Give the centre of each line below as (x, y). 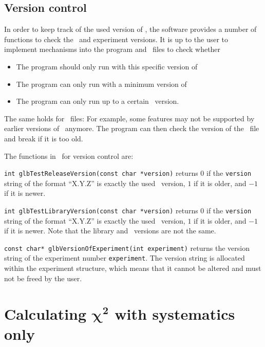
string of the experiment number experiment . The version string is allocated (125, 258)
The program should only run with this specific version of (107, 66)
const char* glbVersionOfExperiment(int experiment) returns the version (127, 248)
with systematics (175, 313)
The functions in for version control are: (69, 156)
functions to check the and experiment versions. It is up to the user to (116, 39)
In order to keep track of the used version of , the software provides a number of (130, 29)
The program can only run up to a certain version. (98, 101)
